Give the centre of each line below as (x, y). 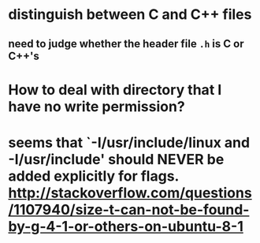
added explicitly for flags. (94, 176)
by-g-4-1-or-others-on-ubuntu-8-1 (126, 226)
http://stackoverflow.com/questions (130, 193)
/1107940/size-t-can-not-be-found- (129, 209)
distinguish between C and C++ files (130, 15)
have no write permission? (97, 106)
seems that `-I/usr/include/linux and (129, 142)
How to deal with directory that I (115, 90)
